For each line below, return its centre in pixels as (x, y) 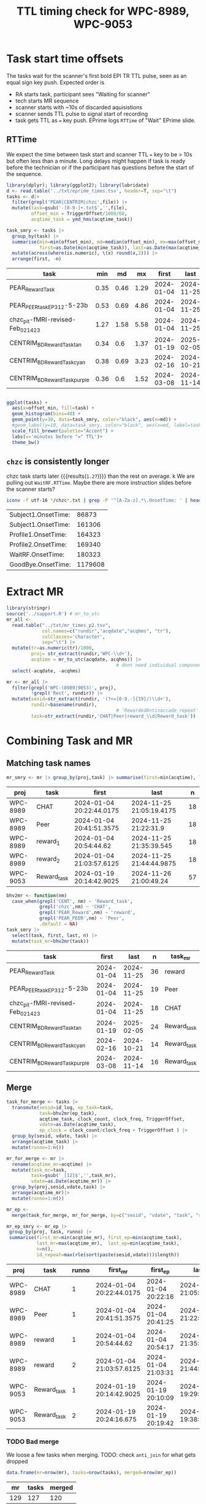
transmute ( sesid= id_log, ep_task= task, (63, 1107)
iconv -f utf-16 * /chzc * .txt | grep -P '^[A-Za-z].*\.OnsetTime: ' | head (104, 501)
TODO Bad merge (33, 1441)
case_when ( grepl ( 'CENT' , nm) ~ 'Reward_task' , (72, 901)
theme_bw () (26, 442)
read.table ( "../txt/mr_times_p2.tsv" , (62, 625)
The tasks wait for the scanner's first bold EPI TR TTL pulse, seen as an (97, 75)
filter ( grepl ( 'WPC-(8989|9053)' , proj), (64, 688)
